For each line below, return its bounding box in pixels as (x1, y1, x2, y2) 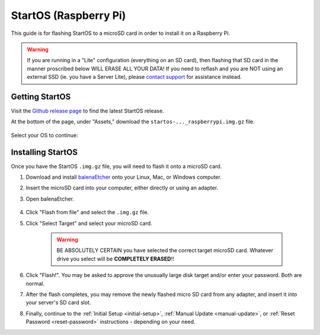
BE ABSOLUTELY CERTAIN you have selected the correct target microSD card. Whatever (56, 247, 274, 254)
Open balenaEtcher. (25, 195, 74, 202)
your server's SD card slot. (25, 299, 91, 306)
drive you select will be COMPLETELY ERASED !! (56, 255, 174, 262)
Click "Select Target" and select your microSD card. (25, 220, 152, 227)
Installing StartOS (11, 147, 78, 157)
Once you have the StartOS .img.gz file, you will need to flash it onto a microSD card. (11, 163, 222, 170)
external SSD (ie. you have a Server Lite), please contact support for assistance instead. (27, 73, 242, 80)
